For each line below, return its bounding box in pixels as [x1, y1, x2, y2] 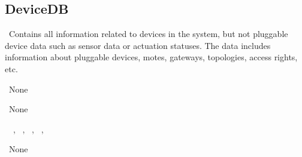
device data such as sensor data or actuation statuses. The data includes [5, 39, 271, 51]
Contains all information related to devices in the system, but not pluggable [8, 27, 288, 40]
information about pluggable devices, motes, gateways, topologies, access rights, [5, 51, 298, 63]
